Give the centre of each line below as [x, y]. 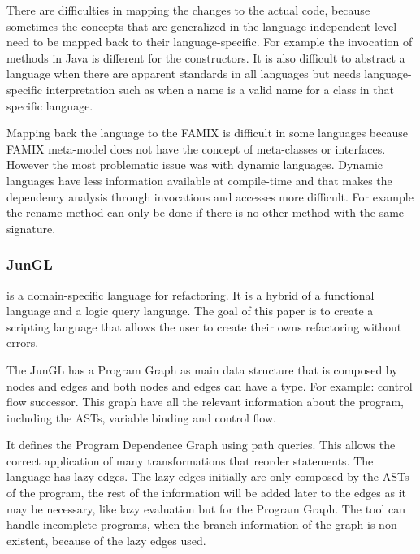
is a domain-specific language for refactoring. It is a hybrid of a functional [191, 294]
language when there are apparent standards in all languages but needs [184, 74]
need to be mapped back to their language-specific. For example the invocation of [210, 42]
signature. [31, 228]
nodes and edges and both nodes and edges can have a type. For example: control [210, 385]
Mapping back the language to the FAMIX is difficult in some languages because [207, 133]
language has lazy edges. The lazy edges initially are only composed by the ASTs [208, 476]
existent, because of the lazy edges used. [106, 540]
